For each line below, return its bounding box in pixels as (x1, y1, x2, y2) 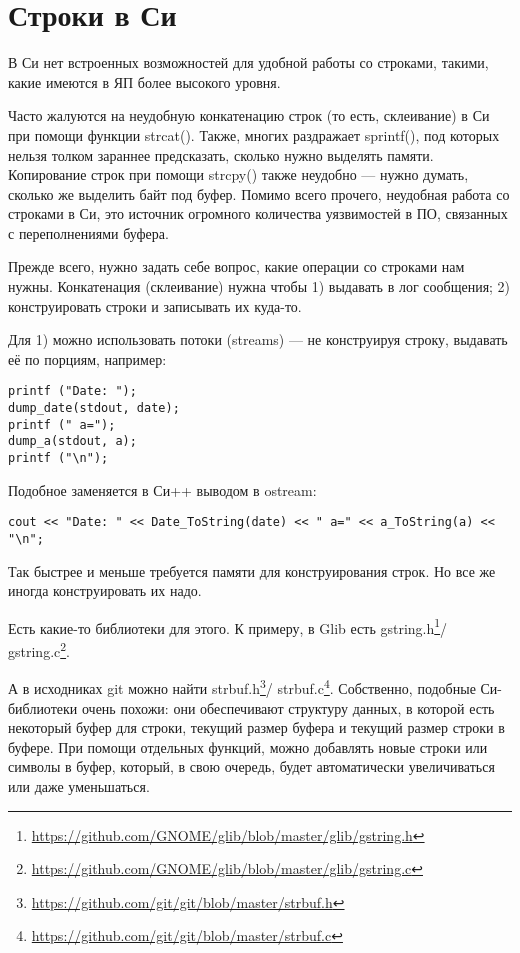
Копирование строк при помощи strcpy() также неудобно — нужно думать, (8, 164, 469, 185)
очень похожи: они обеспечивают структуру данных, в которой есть (81, 697, 495, 718)
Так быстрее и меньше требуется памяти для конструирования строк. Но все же (8, 560, 496, 581)
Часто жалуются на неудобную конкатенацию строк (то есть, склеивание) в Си (8, 105, 490, 126)
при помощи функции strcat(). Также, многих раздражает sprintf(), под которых (8, 124, 500, 145)
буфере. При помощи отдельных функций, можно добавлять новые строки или (8, 736, 488, 757)
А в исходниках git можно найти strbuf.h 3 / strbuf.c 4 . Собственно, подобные (8, 675, 476, 698)
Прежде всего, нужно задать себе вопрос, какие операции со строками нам (8, 256, 465, 277)
